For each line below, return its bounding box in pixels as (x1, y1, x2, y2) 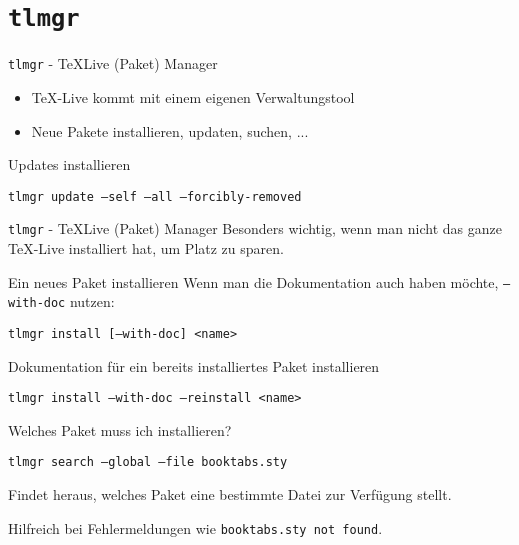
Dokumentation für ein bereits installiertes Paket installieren (8, 355, 380, 376)
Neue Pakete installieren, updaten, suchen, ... (31, 120, 309, 141)
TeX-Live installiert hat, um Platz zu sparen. (8, 238, 284, 258)
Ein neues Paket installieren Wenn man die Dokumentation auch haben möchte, (8, 271, 499, 292)
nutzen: (69, 291, 115, 312)
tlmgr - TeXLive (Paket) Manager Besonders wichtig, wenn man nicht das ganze (8, 218, 502, 239)
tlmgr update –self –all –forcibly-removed (8, 189, 302, 204)
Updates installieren (8, 154, 131, 175)
